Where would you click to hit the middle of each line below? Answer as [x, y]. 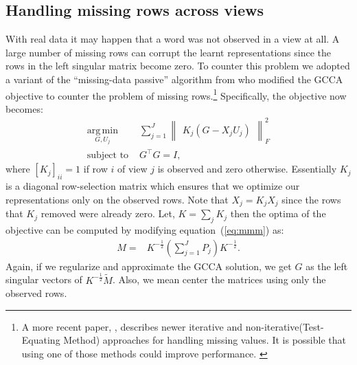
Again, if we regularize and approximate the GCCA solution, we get [149, 266]
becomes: [24, 108]
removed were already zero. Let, [108, 213]
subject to [108, 156]
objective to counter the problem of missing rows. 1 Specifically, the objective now [176, 94]
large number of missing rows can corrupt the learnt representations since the [169, 52]
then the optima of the [278, 213]
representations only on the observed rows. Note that [117, 199]
